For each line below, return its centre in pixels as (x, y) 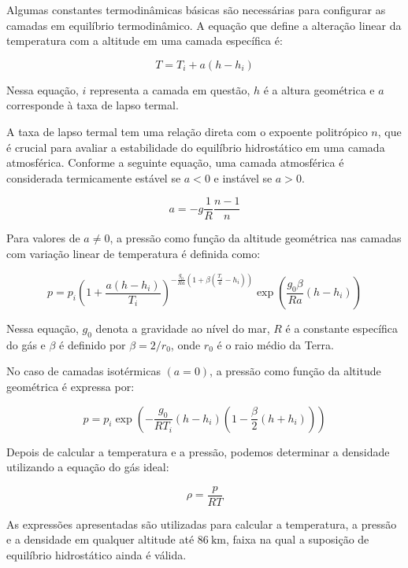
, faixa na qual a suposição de (297, 539)
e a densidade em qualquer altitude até (100, 539)
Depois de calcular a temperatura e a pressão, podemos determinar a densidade (198, 451)
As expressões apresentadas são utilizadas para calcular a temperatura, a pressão (202, 524)
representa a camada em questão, (170, 89)
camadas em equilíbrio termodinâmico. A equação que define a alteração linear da (204, 25)
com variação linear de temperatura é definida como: (134, 253)
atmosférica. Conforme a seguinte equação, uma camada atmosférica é (175, 162)
